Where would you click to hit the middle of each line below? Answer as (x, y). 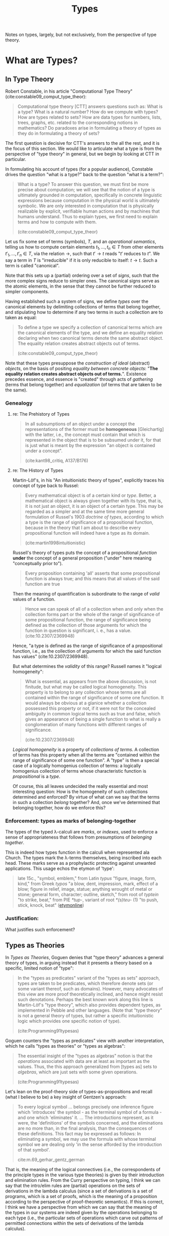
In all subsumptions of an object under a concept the (80, 424)
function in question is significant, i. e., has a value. (78, 630)
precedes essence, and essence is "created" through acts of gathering (79, 379)
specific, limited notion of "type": (40, 968)
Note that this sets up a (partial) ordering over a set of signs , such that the (82, 275)
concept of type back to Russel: (46, 486)
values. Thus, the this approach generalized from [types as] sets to (87, 1067)
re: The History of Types (38, 470)
